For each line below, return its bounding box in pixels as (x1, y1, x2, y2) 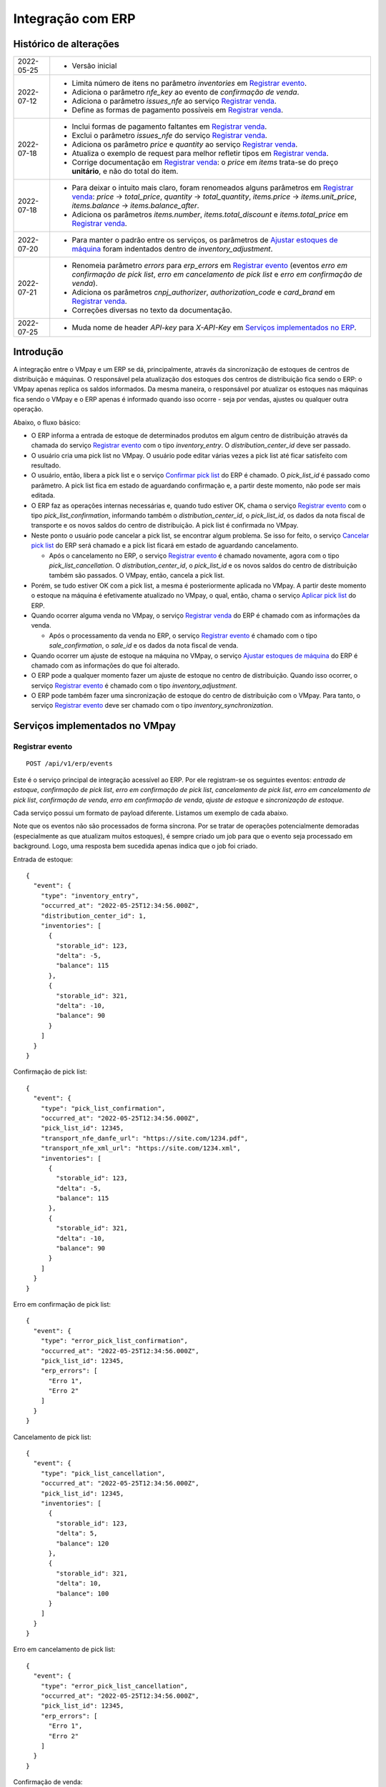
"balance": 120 (56, 1539, 109, 1548)
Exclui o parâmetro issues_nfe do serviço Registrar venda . (71, 131, 267, 141)
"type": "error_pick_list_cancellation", (40, 1682, 189, 1690)
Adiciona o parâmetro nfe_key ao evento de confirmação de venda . (71, 87, 300, 97)
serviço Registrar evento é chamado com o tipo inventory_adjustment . (31, 681, 237, 690)
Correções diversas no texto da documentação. (71, 305, 232, 315)
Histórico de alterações (13, 38, 119, 50)
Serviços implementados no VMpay (13, 720, 177, 732)
